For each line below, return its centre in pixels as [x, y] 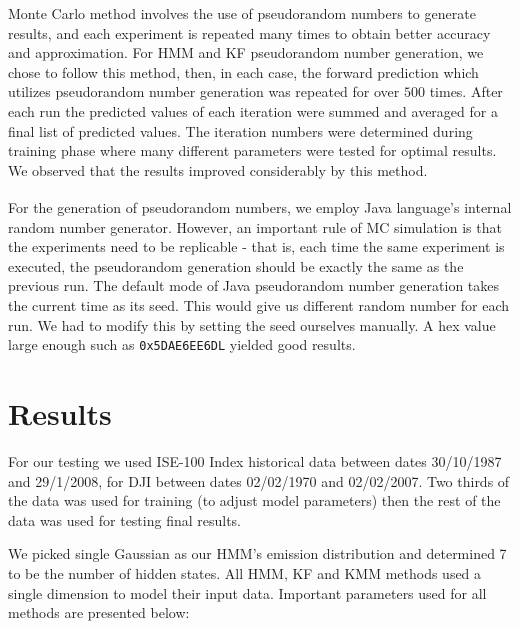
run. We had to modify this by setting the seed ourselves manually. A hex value [252, 324]
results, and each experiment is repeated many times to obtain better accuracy [249, 32]
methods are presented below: [99, 612]
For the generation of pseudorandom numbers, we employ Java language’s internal [260, 207]
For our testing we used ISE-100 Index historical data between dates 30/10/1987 [255, 460]
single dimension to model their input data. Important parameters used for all [247, 592]
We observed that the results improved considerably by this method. [218, 169]
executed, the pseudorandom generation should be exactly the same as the [236, 265]
